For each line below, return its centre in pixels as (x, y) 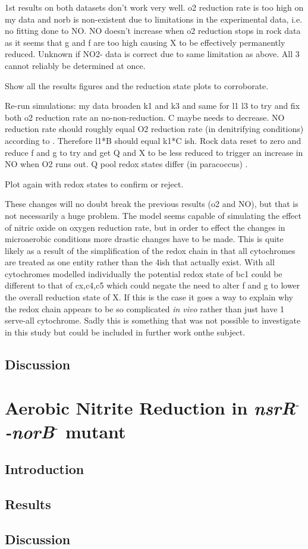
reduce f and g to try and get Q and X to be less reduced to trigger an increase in (154, 152)
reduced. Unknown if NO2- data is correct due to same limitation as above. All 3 (152, 54)
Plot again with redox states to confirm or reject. (94, 183)
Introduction (45, 469)
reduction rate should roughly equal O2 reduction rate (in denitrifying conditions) (154, 129)
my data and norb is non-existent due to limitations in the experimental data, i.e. (154, 19)
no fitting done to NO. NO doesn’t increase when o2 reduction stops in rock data (153, 31)
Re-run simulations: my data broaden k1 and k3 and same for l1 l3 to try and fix (153, 106)
